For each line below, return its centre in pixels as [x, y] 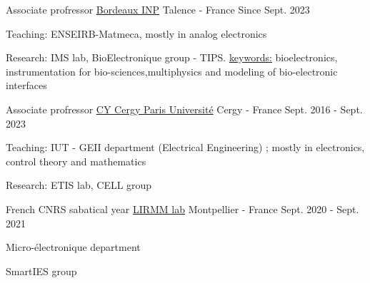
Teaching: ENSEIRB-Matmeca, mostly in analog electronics [136, 33]
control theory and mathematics [76, 161]
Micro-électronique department [73, 247]
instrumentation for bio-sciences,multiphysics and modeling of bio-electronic [172, 71]
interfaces [26, 85]
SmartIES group [41, 271]
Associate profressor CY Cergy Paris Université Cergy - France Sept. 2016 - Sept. [184, 109]
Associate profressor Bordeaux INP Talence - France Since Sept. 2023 [158, 9]
